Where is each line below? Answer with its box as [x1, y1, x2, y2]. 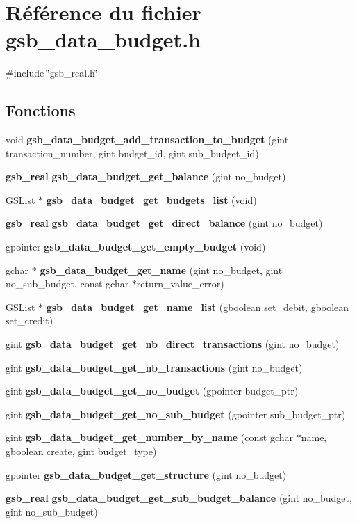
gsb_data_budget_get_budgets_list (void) [46, 192, 257, 207]
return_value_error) [136, 276, 224, 291]
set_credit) [6, 313, 53, 328]
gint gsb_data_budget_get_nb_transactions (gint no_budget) [6, 360, 303, 374]
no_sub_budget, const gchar [6, 276, 129, 291]
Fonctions [6, 100, 76, 121]
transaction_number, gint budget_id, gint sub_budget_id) [6, 145, 259, 160]
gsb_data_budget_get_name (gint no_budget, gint [40, 262, 283, 277]
